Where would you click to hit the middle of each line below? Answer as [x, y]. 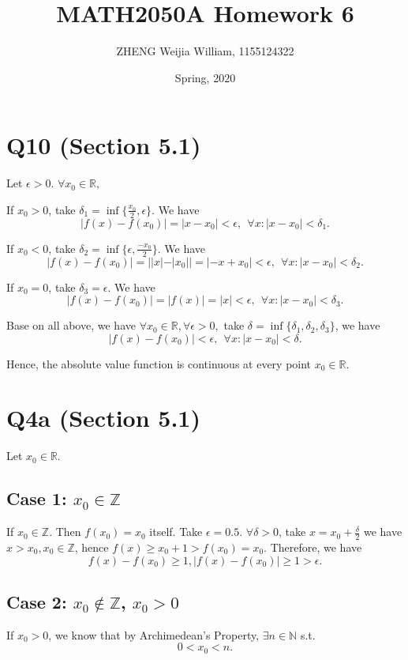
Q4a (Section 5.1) [103, 418]
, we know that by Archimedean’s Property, [154, 634]
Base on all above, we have [71, 325]
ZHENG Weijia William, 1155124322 [205, 51]
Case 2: [37, 602]
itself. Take [176, 532]
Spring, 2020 [205, 77]
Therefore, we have [316, 547]
